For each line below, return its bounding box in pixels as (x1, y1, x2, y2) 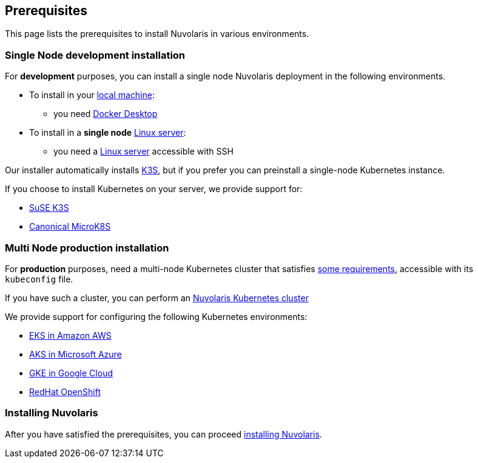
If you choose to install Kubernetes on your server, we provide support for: (5, 184, 303, 195)
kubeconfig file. (5, 273, 73, 284)
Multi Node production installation (5, 241, 169, 254)
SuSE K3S (29, 202, 69, 213)
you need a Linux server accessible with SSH (53, 146, 234, 157)
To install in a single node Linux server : (29, 127, 186, 138)
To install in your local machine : (29, 90, 155, 101)
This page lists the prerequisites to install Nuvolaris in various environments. (5, 28, 309, 39)
